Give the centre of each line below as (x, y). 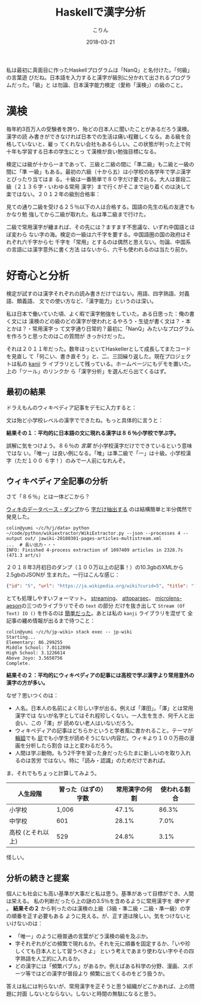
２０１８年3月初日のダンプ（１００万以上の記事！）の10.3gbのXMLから (95, 567)
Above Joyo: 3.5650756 (34, 658)
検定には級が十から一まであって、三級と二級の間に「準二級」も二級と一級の (100, 164)
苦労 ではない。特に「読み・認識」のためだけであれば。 (100, 761)
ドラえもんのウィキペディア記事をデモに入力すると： (72, 407)
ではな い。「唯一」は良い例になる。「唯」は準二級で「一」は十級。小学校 (96, 453)
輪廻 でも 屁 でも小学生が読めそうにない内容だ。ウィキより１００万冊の (102, 738)
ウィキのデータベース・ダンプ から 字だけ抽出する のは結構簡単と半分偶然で (99, 510)
